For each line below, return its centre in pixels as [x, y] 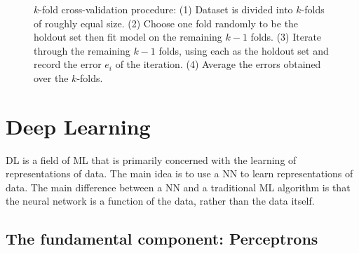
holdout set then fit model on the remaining [128, 37]
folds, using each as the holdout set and [244, 50]
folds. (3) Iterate [286, 37]
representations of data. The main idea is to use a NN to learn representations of [179, 173]
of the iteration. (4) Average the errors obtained [218, 64]
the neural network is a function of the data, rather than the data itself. [160, 201]
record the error [68, 64]
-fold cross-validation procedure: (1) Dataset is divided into [166, 9]
